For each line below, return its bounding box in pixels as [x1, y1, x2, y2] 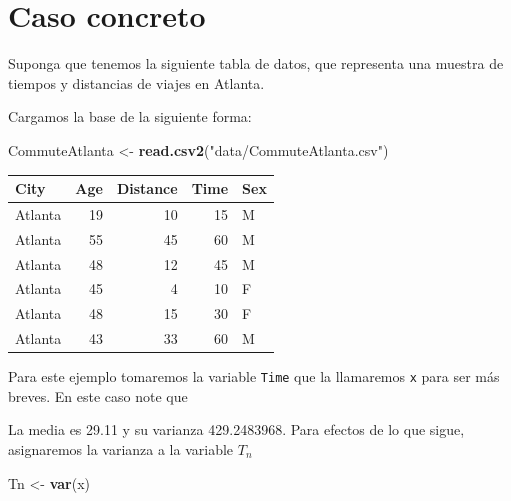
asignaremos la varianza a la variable [8, 439, 234, 459]
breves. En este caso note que [8, 385, 188, 406]
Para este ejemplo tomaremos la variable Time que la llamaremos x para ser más [8, 366, 500, 387]
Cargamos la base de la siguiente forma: [8, 106, 252, 127]
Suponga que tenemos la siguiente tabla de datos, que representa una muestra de [8, 53, 504, 74]
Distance [116, 178, 178, 198]
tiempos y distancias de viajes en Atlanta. [8, 72, 265, 93]
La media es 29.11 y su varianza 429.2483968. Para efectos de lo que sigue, [8, 419, 465, 440]
